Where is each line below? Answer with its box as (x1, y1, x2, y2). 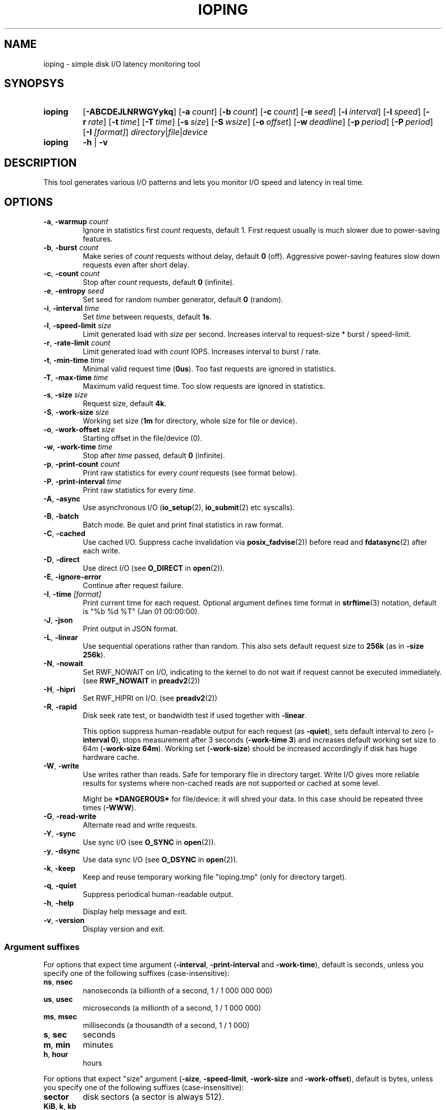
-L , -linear (43, 633, 78, 642)
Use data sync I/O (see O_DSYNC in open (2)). (82, 855, 238, 864)
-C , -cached (43, 529, 86, 538)
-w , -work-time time (43, 442, 113, 452)
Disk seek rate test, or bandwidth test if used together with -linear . (82, 711, 307, 720)
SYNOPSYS (4, 77, 64, 90)
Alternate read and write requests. (82, 821, 198, 830)
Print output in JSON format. (82, 624, 178, 633)
